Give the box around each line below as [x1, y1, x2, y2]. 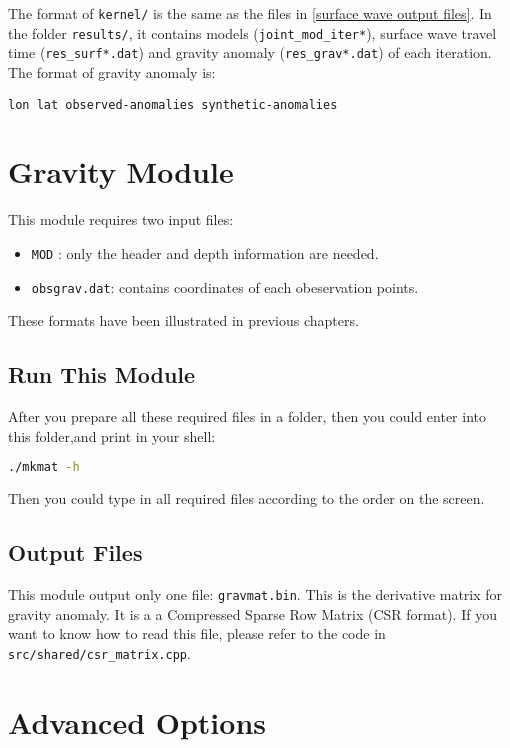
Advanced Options [8, 701, 266, 742]
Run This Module [8, 359, 196, 390]
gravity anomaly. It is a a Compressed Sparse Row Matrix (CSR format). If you [8, 603, 497, 624]
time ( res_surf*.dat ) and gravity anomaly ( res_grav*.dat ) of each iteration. [8, 42, 492, 63]
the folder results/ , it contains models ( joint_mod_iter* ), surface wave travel [8, 22, 497, 43]
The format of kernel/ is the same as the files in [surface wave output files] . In [8, 3, 492, 23]
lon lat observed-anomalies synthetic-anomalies [8, 97, 338, 112]
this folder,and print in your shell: [8, 425, 216, 446]
